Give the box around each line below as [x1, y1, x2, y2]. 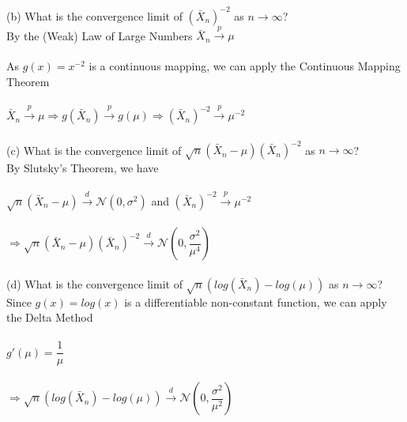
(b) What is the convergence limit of [6, 7, 183, 24]
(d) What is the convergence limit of [6, 275, 183, 292]
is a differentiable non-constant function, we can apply [124, 293, 387, 310]
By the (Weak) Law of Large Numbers [6, 27, 193, 43]
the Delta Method [6, 309, 93, 326]
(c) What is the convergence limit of [6, 141, 182, 158]
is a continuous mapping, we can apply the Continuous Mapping [89, 58, 401, 74]
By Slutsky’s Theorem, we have [6, 159, 159, 175]
